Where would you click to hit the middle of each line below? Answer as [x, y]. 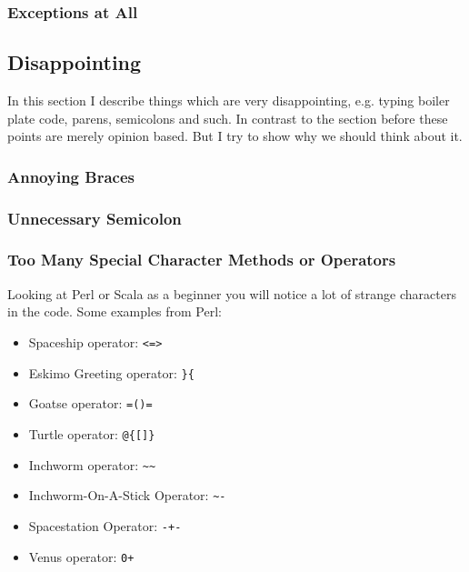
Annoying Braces [71, 176]
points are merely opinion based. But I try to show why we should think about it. [235, 136]
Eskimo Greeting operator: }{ [111, 372]
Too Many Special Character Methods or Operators [202, 260]
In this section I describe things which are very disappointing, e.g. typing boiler [229, 100]
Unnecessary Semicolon [95, 218]
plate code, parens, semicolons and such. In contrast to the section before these [228, 118]
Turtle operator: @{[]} [92, 433]
